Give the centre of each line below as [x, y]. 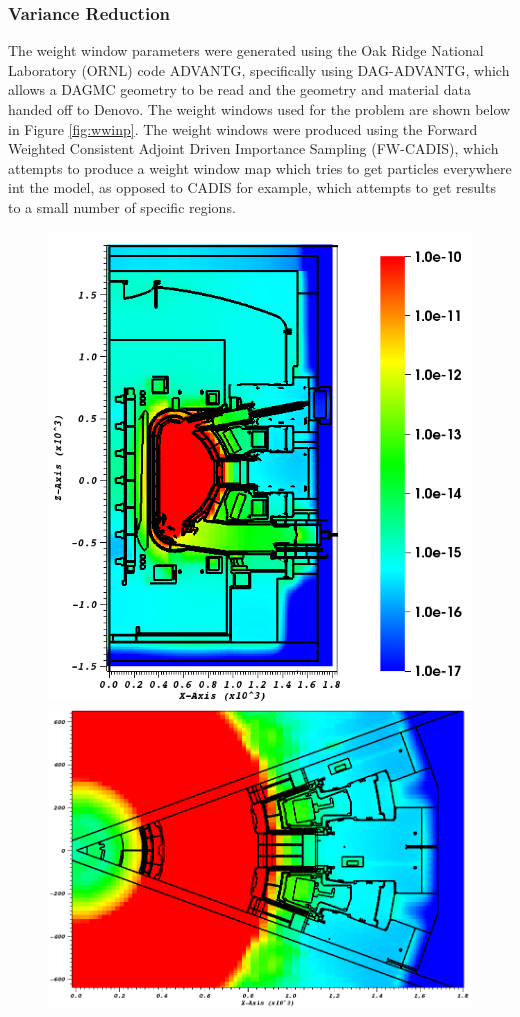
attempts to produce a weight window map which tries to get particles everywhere [260, 167]
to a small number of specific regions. [122, 206]
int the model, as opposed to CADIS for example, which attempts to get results [252, 187]
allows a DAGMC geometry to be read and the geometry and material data [239, 89]
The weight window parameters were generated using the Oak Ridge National [246, 50]
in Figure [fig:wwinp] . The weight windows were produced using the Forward [243, 128]
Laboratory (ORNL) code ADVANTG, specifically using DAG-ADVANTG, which [259, 69]
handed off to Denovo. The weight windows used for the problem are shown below [259, 109]
